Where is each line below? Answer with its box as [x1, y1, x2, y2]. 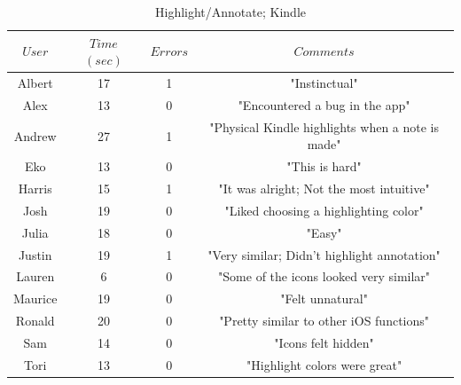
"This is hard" [286, 157, 362, 176]
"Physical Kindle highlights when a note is [209, 117, 440, 136]
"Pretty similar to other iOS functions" [219, 311, 430, 330]
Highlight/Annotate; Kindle [155, 3, 306, 20]
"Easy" [306, 223, 342, 241]
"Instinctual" [290, 74, 358, 92]
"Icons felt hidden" [274, 333, 374, 351]
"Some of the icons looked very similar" [218, 267, 431, 286]
